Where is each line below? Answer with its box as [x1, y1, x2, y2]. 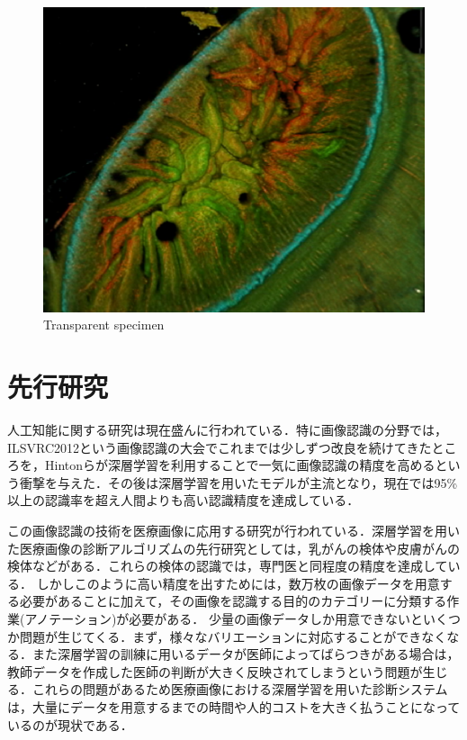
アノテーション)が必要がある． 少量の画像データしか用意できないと [24, 609, 424, 627]
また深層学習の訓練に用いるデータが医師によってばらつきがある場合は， [31, 645, 460, 663]
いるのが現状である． [7, 715, 133, 734]
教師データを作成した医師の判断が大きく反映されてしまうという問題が [7, 662, 423, 681]
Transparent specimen [43, 315, 165, 334]
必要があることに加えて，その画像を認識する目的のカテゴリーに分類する [19, 591, 447, 610]
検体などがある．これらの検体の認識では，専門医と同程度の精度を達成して [7, 556, 448, 575]
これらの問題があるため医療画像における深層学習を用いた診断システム [31, 680, 448, 699]
